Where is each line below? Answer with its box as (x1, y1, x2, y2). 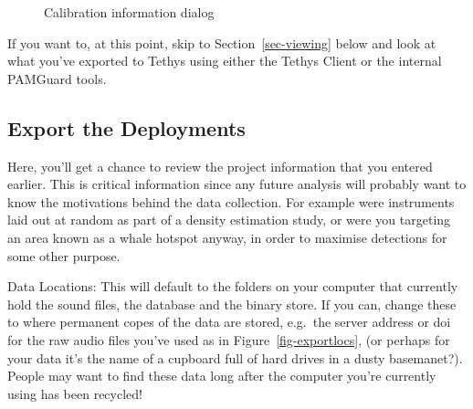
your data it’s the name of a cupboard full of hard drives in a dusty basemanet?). (7, 348, 463, 367)
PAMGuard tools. (7, 68, 107, 88)
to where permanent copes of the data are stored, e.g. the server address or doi (7, 312, 451, 331)
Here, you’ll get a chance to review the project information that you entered (7, 156, 433, 175)
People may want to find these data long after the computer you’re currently (7, 366, 436, 385)
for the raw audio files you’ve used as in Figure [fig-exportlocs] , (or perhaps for (7, 330, 450, 349)
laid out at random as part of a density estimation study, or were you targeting (7, 210, 451, 229)
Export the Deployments (7, 113, 246, 142)
